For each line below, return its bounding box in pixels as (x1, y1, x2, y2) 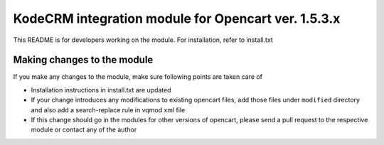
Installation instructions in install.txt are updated (31, 85, 171, 94)
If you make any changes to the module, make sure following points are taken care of (13, 72, 263, 81)
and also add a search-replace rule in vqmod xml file (31, 105, 186, 114)
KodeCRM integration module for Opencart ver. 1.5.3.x (13, 11, 341, 26)
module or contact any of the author (31, 125, 137, 134)
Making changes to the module (13, 54, 154, 66)
